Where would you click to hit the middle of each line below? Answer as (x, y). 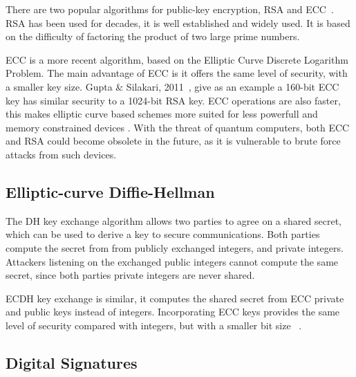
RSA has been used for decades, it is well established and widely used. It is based (178, 22)
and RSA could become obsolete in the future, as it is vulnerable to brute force (173, 141)
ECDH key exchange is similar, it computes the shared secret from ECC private (175, 298)
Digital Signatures (72, 362)
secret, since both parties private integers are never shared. (130, 275)
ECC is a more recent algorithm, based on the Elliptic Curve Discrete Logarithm (177, 59)
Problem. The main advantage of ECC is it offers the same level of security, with (177, 73)
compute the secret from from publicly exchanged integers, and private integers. (175, 247)
